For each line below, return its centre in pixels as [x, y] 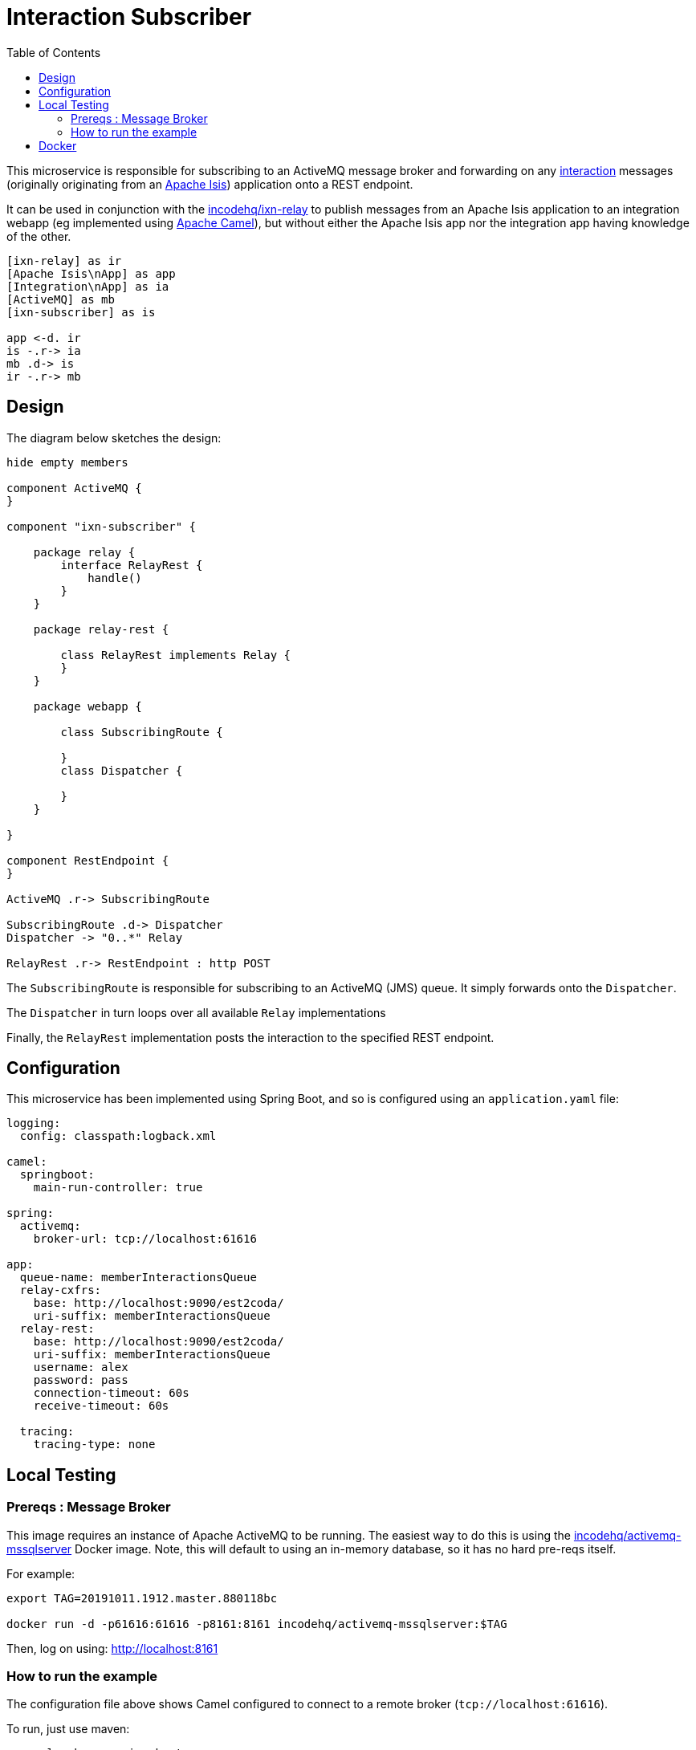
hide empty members [67, 462]
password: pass [81, 1380]
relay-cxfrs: [61, 1290]
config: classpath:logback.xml [118, 1136]
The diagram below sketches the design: [114, 437]
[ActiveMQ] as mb [61, 299]
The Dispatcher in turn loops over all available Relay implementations [196, 1012]
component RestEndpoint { [88, 860]
